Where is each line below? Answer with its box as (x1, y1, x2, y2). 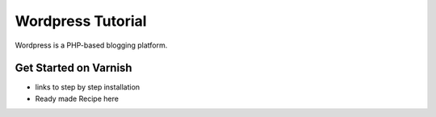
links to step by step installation (35, 82, 140, 92)
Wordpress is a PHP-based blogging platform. (15, 40, 168, 50)
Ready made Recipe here (35, 94, 119, 103)
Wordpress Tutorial (15, 12, 147, 30)
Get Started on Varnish (15, 61, 132, 75)
